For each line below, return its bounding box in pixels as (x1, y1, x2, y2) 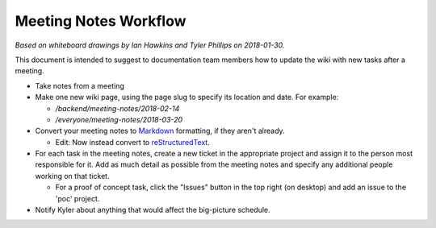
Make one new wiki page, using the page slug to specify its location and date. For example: (35, 93, 339, 102)
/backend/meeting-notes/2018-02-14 (55, 103, 180, 113)
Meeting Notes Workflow (15, 12, 187, 30)
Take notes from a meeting (35, 81, 124, 90)
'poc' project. (55, 193, 100, 203)
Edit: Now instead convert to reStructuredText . (55, 137, 210, 147)
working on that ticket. (35, 171, 110, 180)
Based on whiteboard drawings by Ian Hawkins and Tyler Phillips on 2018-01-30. (15, 40, 285, 50)
